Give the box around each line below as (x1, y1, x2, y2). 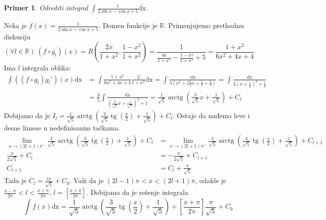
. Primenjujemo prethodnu (164, 20, 244, 31)
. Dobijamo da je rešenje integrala (86, 187, 189, 197)
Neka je (4, 20, 27, 31)
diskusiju (4, 31, 31, 41)
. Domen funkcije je (98, 20, 158, 31)
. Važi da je (69, 175, 104, 186)
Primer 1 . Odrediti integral (4, 2, 88, 12)
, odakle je (195, 175, 227, 186)
